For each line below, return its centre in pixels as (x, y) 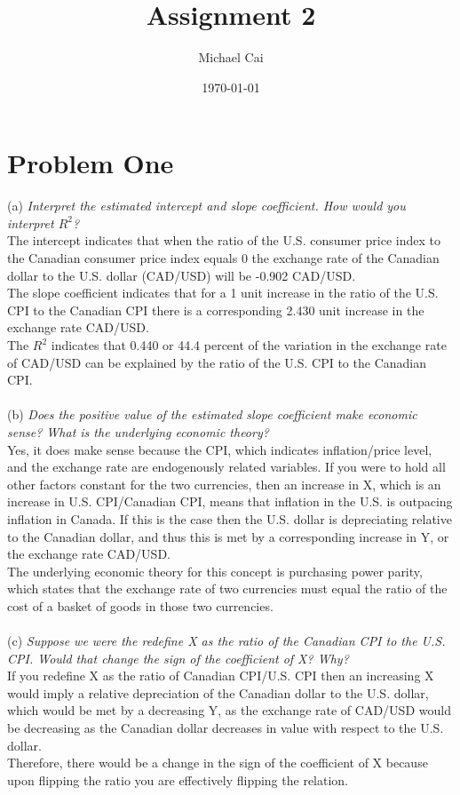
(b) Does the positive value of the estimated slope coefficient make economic (212, 414)
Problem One (91, 163)
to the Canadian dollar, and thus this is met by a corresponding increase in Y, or (228, 536)
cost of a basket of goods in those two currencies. (140, 605)
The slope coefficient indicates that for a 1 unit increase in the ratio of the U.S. (223, 293)
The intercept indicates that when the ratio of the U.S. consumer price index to (224, 240)
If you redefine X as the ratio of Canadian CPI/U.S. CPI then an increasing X (221, 676)
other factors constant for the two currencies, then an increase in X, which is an (224, 484)
